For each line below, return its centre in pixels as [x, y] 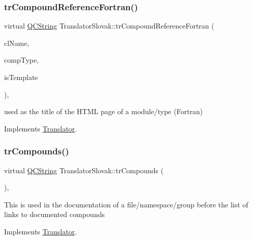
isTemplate [21, 77]
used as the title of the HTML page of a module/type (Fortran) [104, 111]
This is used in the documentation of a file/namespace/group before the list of [126, 204]
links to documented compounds [54, 214]
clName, [17, 43]
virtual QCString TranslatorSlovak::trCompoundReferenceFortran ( [109, 26]
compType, [22, 60]
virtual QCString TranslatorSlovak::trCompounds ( [84, 170]
